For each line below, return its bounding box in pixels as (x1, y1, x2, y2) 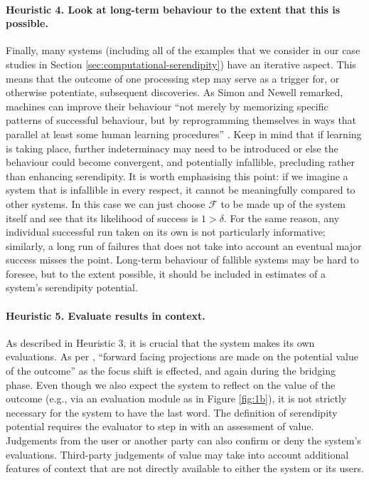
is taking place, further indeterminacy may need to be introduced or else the (6, 140, 338, 155)
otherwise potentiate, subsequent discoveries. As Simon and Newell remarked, (6, 85, 343, 100)
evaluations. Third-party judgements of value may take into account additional (6, 447, 349, 461)
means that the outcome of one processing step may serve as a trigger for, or (6, 71, 340, 85)
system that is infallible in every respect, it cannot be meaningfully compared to (6, 182, 355, 197)
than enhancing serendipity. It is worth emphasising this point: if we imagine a (6, 168, 348, 183)
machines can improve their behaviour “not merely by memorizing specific (6, 98, 328, 113)
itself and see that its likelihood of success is (6, 210, 198, 225)
